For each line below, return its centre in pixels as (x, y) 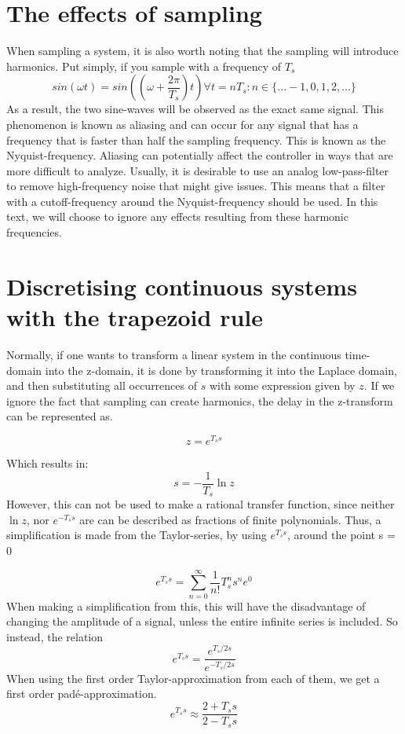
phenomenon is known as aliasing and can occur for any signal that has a (182, 124)
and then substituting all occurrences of (102, 385)
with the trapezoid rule (135, 317)
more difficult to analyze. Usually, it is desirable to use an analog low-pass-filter (198, 170)
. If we (379, 385)
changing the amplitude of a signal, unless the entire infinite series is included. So (202, 621)
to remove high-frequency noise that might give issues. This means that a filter (196, 186)
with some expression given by (282, 385)
